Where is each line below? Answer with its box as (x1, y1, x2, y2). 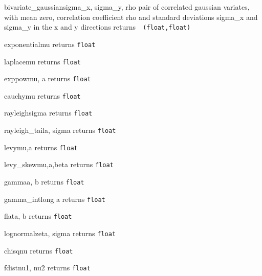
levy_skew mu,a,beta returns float (4, 159, 114, 170)
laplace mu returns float (4, 56, 81, 66)
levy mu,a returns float (4, 142, 78, 152)
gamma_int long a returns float (4, 193, 105, 204)
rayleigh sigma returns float (4, 107, 93, 118)
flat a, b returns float (4, 211, 72, 221)
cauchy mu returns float (4, 90, 81, 101)
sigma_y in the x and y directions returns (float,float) (4, 21, 191, 32)
